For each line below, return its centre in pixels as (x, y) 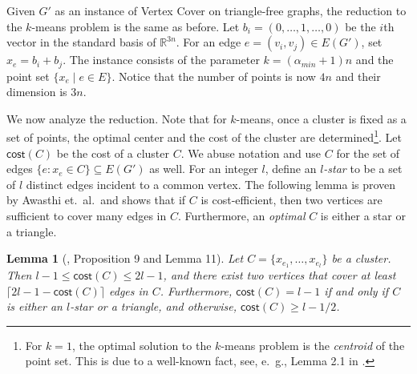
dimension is (37, 92)
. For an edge (208, 42)
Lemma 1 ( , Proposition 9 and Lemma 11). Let (125, 258)
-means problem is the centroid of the (313, 345)
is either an (34, 306)
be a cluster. (361, 258)
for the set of (368, 153)
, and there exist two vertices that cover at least (279, 275)
